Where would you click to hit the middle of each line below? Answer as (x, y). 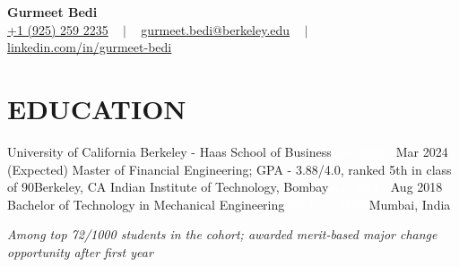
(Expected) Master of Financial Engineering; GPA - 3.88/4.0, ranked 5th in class (229, 169)
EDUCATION (97, 108)
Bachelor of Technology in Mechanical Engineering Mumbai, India (229, 204)
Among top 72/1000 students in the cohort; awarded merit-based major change (222, 234)
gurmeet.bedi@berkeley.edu (216, 29)
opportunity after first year (80, 251)
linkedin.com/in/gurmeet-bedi (90, 47)
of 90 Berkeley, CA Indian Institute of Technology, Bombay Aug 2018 (225, 187)
